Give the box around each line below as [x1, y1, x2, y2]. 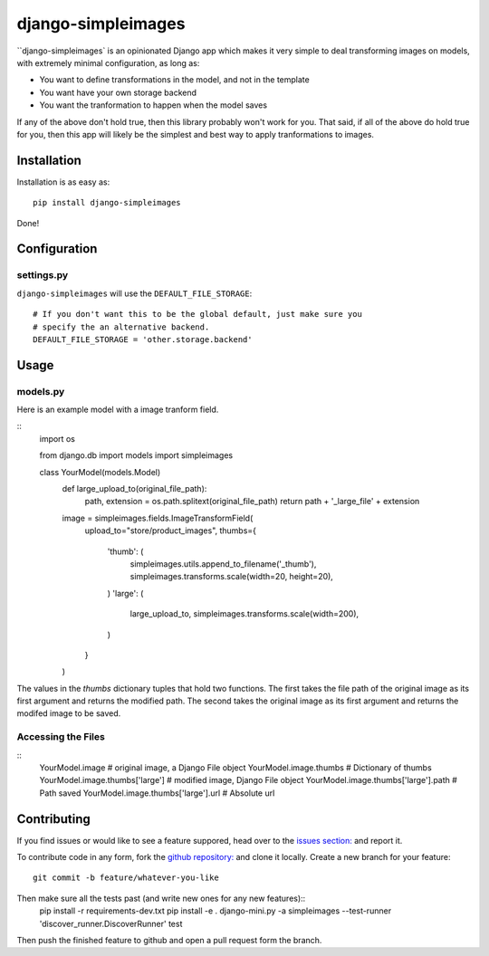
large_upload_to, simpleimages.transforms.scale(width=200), [129, 608, 360, 619]
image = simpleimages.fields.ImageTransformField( [62, 512, 254, 523]
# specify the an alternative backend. [33, 321, 210, 332]
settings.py [16, 269, 69, 282]
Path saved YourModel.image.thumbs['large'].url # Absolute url [39, 788, 275, 798]
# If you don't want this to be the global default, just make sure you [33, 309, 362, 320]
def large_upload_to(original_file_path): [62, 483, 207, 494]
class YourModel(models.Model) [39, 466, 161, 477]
